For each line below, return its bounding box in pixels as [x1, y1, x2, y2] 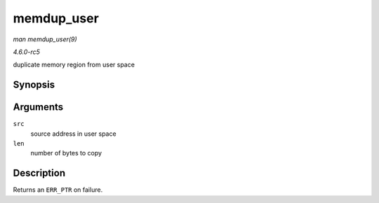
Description [13, 167, 66, 179]
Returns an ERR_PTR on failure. [13, 185, 103, 194]
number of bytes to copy [30, 149, 102, 157]
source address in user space [30, 129, 117, 138]
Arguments [13, 101, 64, 113]
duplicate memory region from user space [13, 60, 135, 69]
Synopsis [13, 79, 55, 91]
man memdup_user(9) [13, 35, 77, 43]
